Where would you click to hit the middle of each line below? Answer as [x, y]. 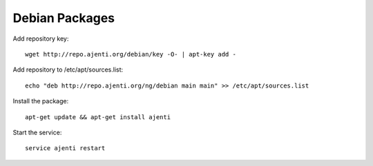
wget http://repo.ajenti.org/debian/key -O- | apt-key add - [131, 54]
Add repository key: [41, 39]
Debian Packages [64, 18]
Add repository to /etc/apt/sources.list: [68, 70]
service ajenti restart [65, 148]
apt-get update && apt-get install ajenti [98, 117]
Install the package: [41, 101]
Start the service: [37, 132]
